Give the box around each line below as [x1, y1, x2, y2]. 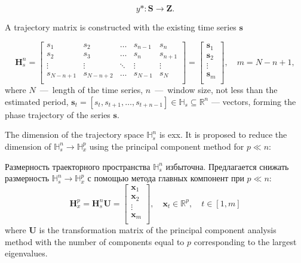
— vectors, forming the [211, 95, 296, 107]
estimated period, [5, 95, 69, 107]
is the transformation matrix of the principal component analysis [39, 224, 277, 236]
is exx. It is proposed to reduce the [159, 128, 287, 141]
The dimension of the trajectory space [5, 128, 144, 141]
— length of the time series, [39, 83, 143, 96]
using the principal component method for [89, 140, 244, 152]
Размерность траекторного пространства [5, 160, 150, 172]
